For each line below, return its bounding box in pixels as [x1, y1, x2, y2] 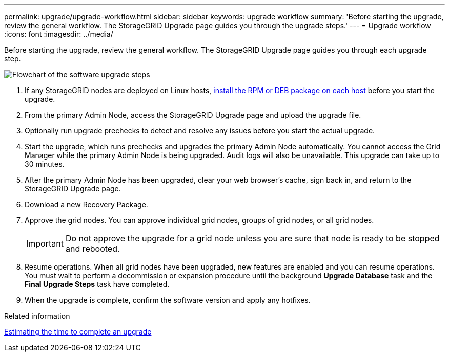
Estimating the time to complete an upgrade [4, 327, 152, 336]
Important [26, 238, 64, 249]
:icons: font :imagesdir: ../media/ [4, 30, 113, 38]
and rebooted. [65, 243, 120, 254]
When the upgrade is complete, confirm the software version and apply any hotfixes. [25, 296, 311, 304]
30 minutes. [25, 160, 65, 168]
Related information [4, 311, 70, 320]
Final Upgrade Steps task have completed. [25, 280, 170, 288]
